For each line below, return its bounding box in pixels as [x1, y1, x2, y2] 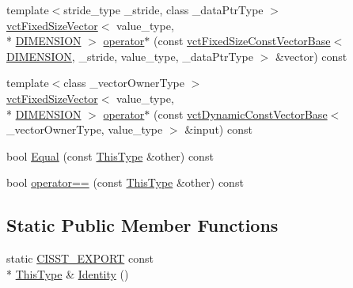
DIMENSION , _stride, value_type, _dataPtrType [6, 47, 253, 64]
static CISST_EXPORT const [6, 250, 154, 267]
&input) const [184, 121, 252, 138]
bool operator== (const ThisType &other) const [6, 174, 244, 191]
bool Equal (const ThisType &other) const [6, 147, 214, 164]
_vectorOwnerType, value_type [6, 121, 163, 138]
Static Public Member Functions [6, 213, 279, 237]
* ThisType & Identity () [6, 265, 129, 282]
